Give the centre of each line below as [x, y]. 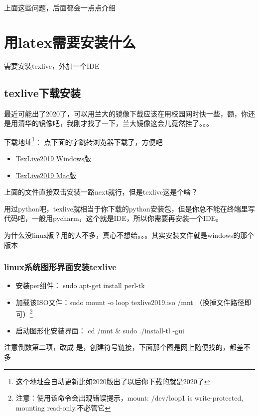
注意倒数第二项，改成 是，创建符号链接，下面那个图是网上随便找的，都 [120, 347]
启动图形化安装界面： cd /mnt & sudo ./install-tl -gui [100, 330]
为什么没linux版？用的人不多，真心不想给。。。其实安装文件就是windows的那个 [129, 235]
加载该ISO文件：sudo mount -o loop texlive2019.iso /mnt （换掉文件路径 [130, 302]
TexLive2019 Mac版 [46, 175]
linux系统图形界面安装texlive [60, 267]
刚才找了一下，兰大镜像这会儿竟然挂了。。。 [143, 123]
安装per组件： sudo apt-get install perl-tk [80, 285]
